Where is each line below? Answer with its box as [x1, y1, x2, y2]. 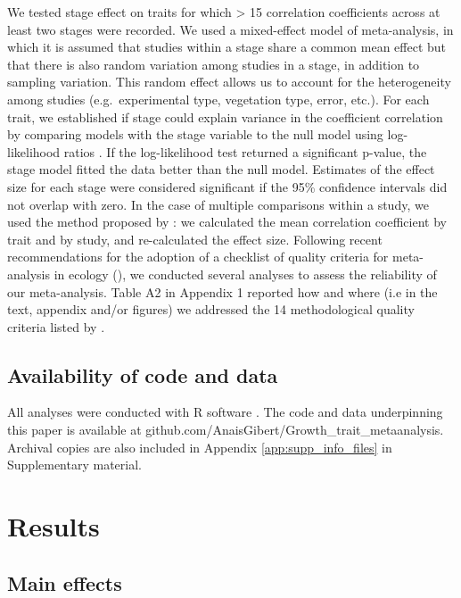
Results [7, 508, 100, 544]
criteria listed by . [7, 317, 105, 336]
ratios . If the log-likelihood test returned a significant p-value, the [63, 142, 427, 161]
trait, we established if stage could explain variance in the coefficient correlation [7, 107, 443, 126]
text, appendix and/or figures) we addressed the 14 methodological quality [7, 300, 415, 319]
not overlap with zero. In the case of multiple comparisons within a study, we [7, 195, 429, 213]
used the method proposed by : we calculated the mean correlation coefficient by [7, 212, 447, 231]
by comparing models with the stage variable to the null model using [7, 125, 383, 144]
